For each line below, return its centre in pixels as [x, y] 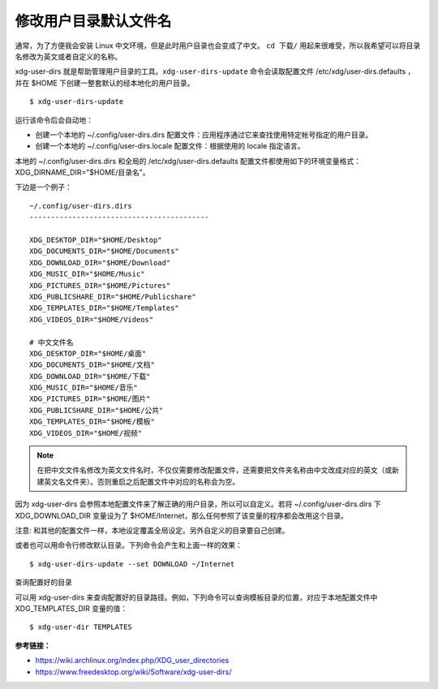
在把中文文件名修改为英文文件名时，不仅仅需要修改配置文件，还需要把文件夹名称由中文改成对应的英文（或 [215, 470]
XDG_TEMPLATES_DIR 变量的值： [71, 608]
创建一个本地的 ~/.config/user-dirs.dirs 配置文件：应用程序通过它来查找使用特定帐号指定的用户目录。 [204, 135]
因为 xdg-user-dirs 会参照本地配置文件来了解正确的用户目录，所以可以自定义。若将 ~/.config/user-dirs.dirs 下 [198, 504]
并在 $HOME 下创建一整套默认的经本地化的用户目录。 [105, 83]
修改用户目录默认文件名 [93, 21]
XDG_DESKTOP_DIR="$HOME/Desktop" [96, 240]
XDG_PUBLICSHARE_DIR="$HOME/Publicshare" [113, 297]
